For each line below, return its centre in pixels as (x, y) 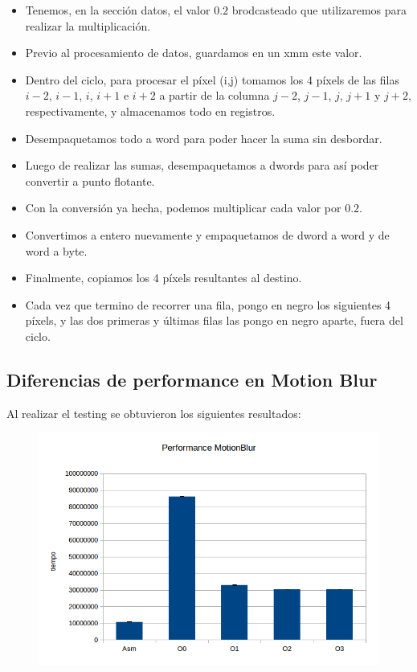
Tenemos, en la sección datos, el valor (118, 10)
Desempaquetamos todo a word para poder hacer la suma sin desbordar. (204, 138)
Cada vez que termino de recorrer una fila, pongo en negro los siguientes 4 (208, 304)
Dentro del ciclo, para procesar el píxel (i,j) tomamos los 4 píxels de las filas (212, 79)
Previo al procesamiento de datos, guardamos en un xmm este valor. (194, 53)
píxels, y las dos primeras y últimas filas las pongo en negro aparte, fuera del (214, 320)
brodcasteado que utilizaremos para (319, 10)
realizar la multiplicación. (88, 25)
